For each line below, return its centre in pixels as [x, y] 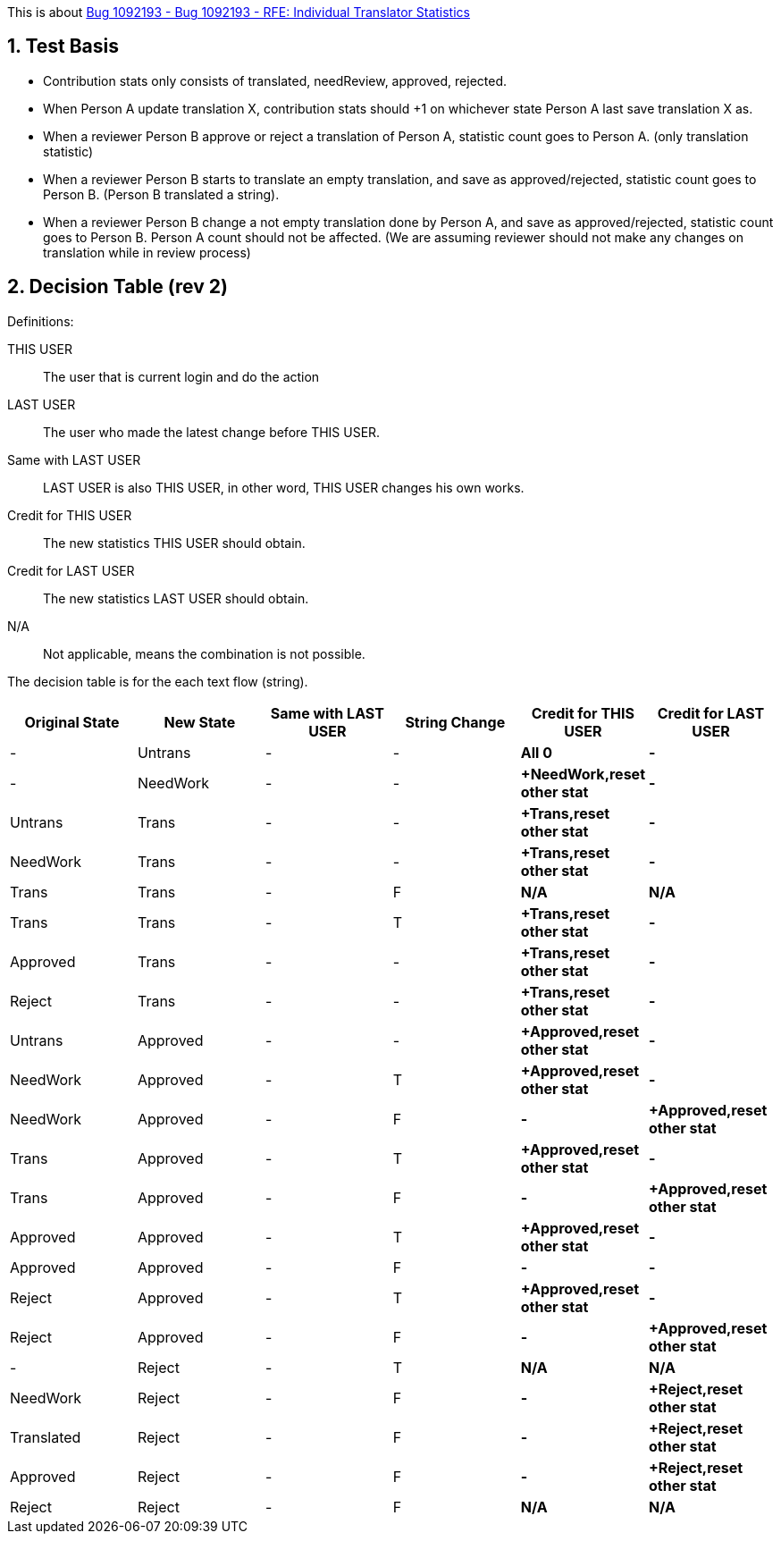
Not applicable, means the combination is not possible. [204, 653]
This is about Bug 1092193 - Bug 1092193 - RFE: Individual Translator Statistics [239, 12]
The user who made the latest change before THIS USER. [212, 432]
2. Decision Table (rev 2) [118, 287]
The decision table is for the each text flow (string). [158, 681]
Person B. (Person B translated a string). [161, 194]
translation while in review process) [147, 252]
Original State [72, 722]
